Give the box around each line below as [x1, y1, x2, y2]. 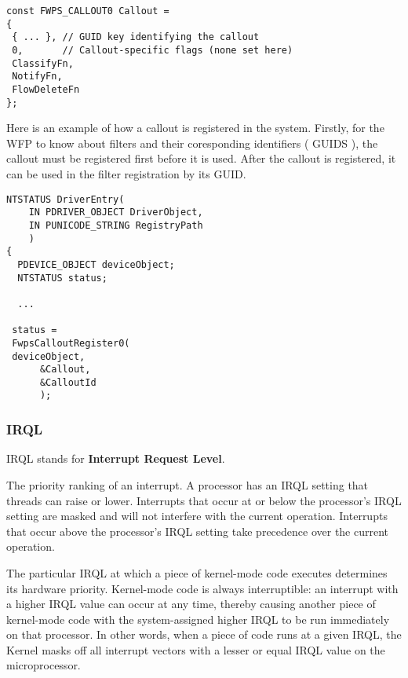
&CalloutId [39, 376, 97, 388]
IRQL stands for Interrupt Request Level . [6, 450, 225, 467]
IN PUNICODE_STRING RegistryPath [28, 219, 203, 231]
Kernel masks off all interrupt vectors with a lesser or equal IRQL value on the [6, 641, 385, 658]
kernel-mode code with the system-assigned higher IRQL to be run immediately [6, 610, 390, 627]
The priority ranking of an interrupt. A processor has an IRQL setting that [6, 476, 369, 493]
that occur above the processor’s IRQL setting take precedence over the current [6, 522, 389, 539]
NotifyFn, [12, 71, 63, 82]
